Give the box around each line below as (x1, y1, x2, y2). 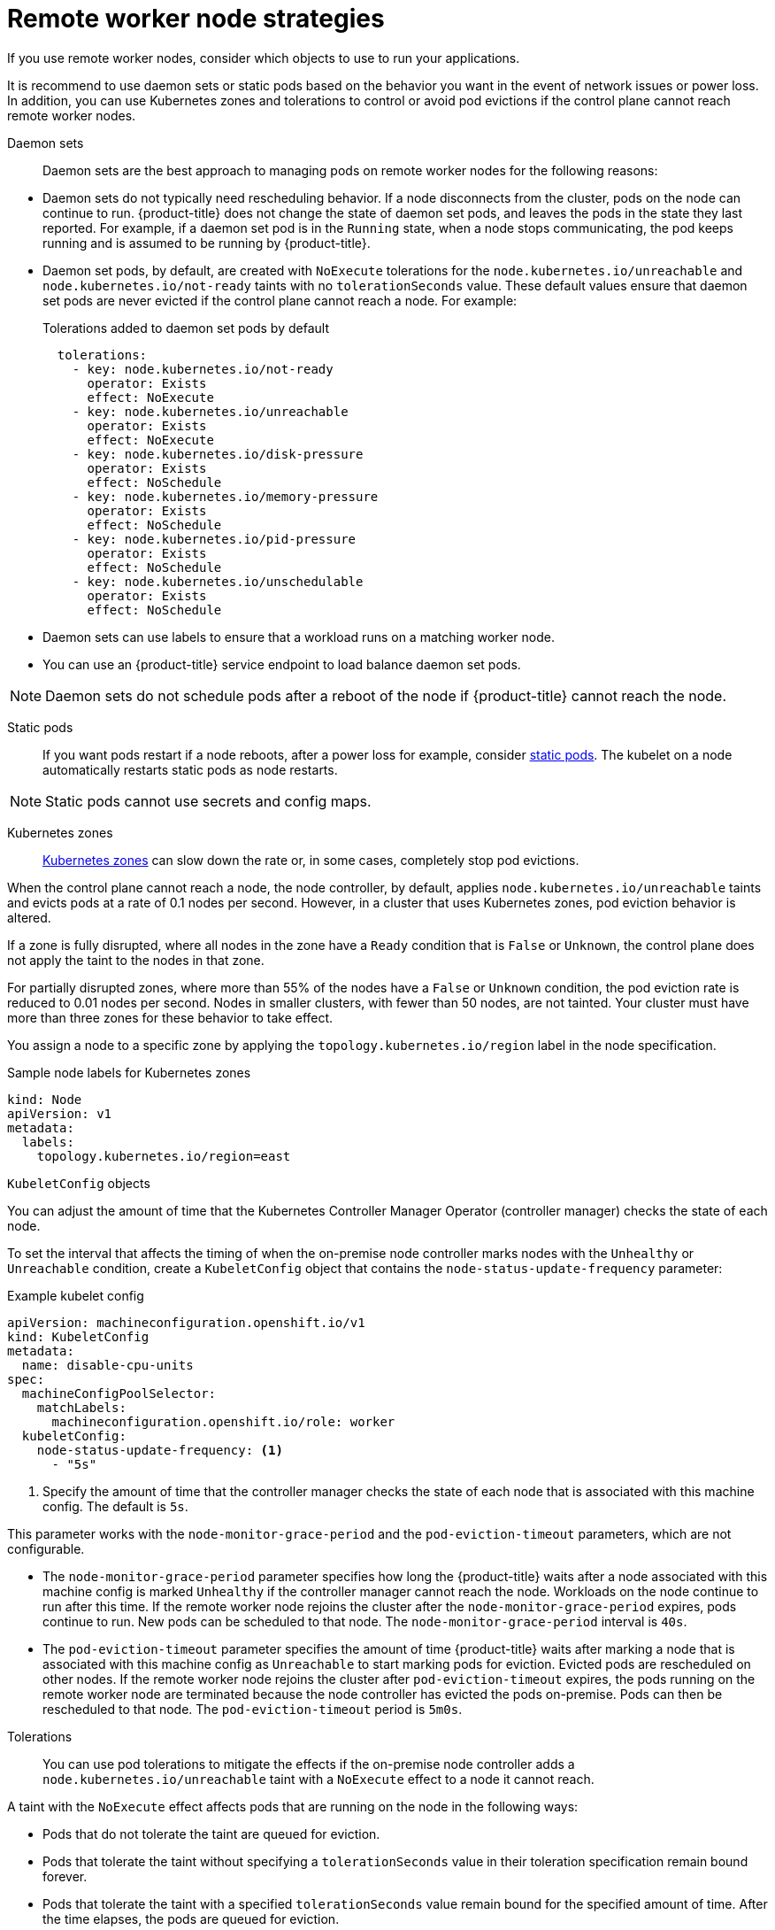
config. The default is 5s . (42, 1498, 188, 1514)
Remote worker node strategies (7, 4, 385, 34)
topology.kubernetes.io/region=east (36, 1148, 291, 1163)
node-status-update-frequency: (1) (36, 1442, 283, 1457)
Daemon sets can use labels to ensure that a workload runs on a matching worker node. (42, 629, 555, 645)
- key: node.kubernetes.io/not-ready (72, 361, 334, 376)
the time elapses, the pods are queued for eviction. (42, 1911, 340, 1926)
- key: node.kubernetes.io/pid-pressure (72, 531, 357, 546)
